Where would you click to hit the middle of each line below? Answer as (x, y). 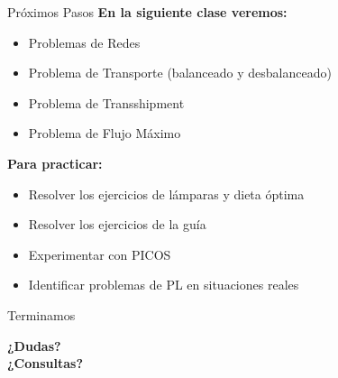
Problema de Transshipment (106, 102)
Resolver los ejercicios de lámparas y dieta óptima (166, 194)
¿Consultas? (46, 363)
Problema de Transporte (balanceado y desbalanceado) (180, 73)
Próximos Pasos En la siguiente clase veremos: (147, 12)
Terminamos (41, 314)
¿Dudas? (34, 345)
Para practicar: (55, 163)
